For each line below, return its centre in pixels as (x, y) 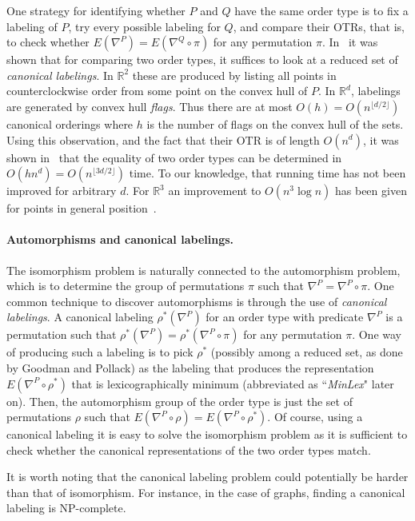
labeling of (32, 26)
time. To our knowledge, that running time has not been (267, 173)
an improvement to (215, 191)
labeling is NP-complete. (66, 508)
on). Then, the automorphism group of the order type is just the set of (180, 401)
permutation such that (62, 334)
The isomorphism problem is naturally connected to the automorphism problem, (204, 270)
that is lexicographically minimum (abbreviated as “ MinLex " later (233, 383)
